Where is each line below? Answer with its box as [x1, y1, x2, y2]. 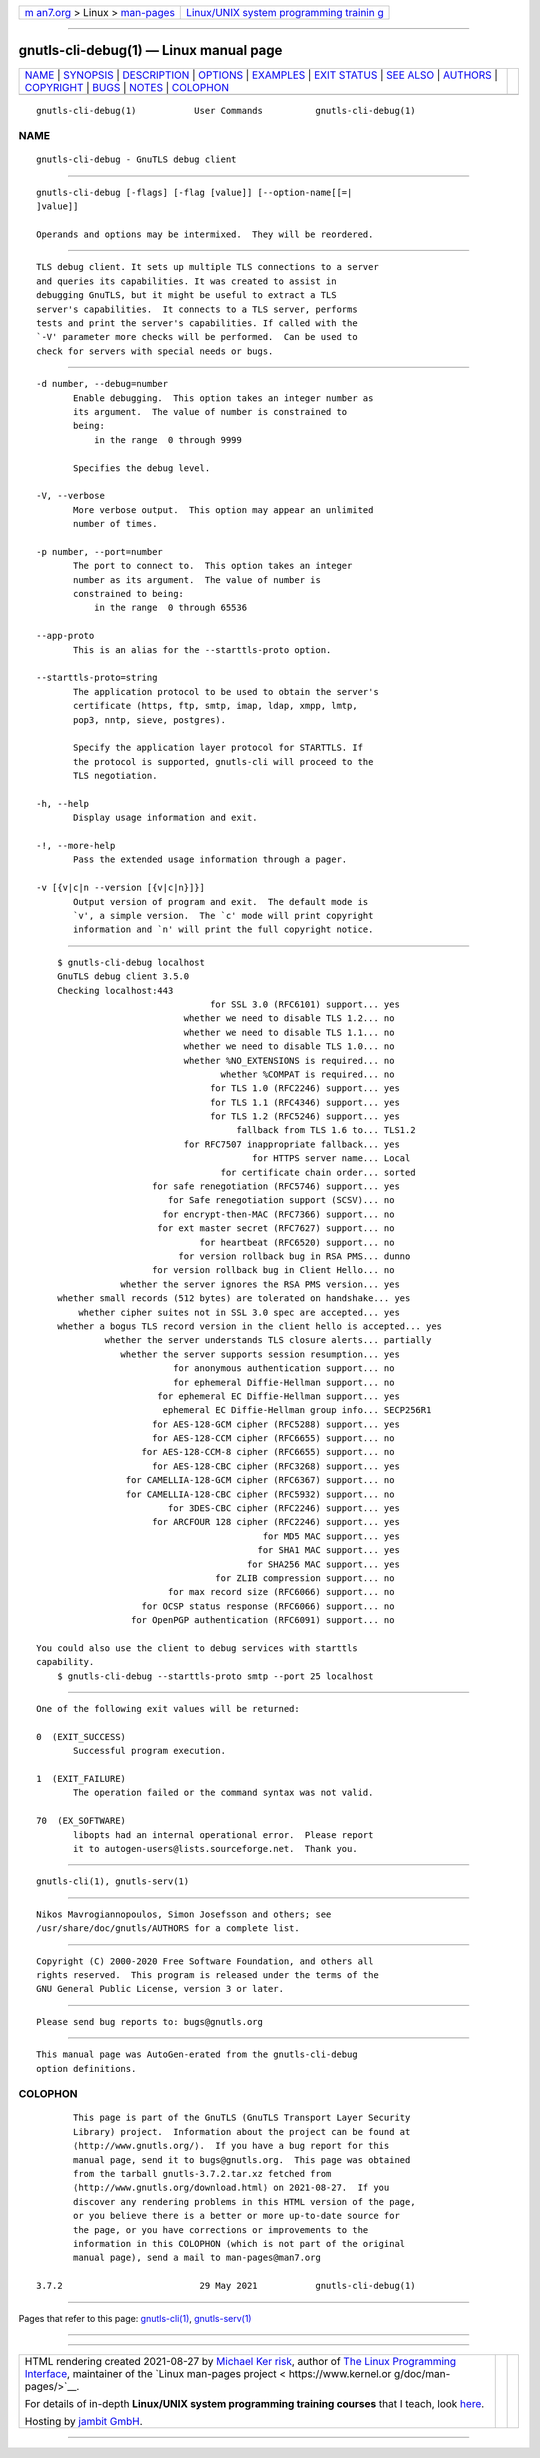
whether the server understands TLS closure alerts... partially [104, 1335, 432, 1346]
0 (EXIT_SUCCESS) [36, 1731, 127, 1742]
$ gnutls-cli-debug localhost [56, 956, 205, 968]
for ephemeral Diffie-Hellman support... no [173, 1376, 395, 1388]
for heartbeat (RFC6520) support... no [199, 1236, 395, 1248]
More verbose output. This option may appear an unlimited [73, 504, 374, 515]
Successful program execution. [73, 1745, 227, 1757]
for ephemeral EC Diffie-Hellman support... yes [156, 1390, 400, 1402]
